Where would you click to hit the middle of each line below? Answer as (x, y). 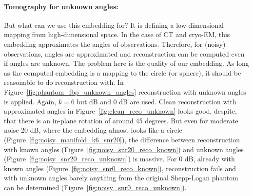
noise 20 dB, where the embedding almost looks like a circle (93, 130)
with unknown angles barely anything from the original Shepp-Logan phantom (121, 178)
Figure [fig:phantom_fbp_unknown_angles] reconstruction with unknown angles (125, 91)
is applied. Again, (30, 101)
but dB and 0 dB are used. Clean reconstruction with (156, 101)
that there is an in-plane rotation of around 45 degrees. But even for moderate (121, 120)
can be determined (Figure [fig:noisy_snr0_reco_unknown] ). (95, 187)
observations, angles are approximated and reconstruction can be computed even (124, 53)
